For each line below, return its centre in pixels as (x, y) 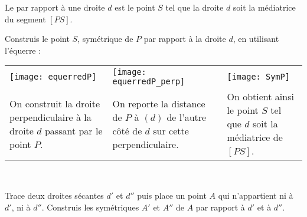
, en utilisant (256, 39)
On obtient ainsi (260, 97)
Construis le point (37, 39)
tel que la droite (195, 7)
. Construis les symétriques (90, 207)
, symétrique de (105, 39)
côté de (127, 130)
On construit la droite (55, 103)
